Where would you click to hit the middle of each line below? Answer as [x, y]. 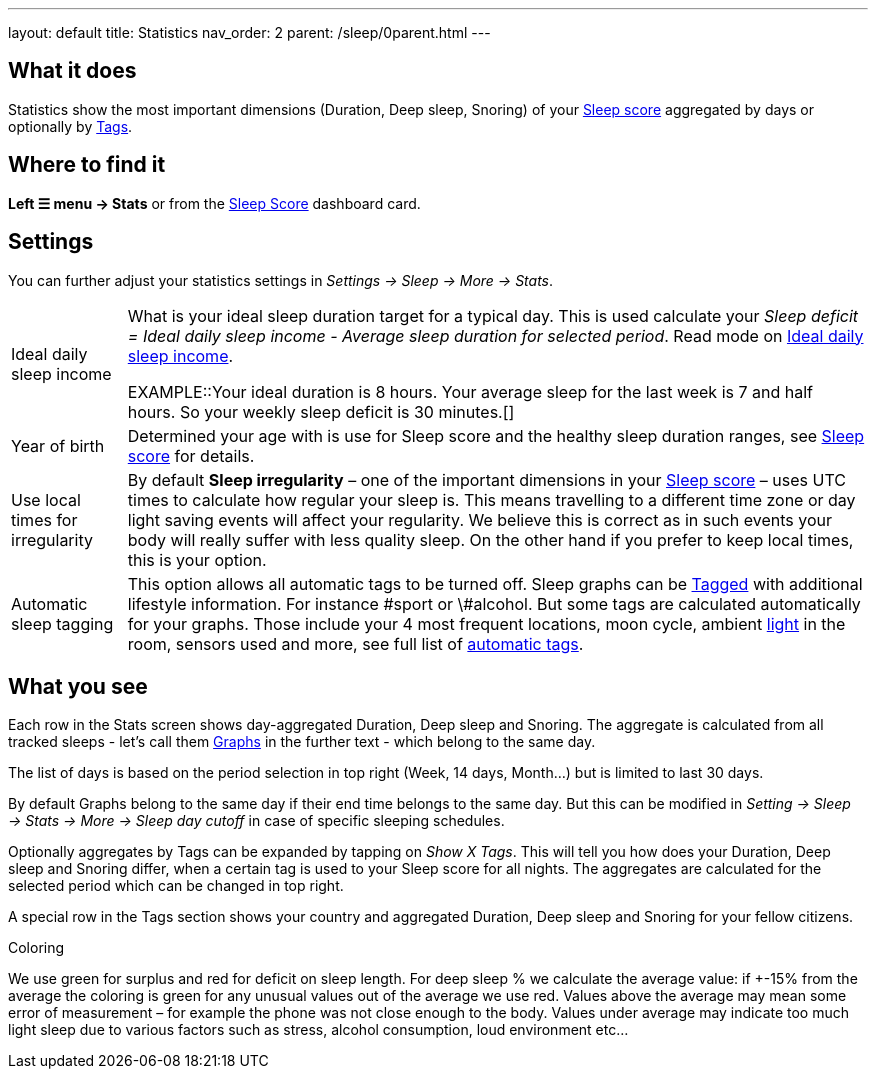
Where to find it [87, 165]
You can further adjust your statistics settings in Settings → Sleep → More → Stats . [281, 280]
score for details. [191, 455]
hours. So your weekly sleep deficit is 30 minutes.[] [321, 411]
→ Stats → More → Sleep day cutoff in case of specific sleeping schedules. [256, 821]
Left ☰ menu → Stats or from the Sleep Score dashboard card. [214, 203]
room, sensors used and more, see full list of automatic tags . [355, 643]
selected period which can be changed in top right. [176, 886]
